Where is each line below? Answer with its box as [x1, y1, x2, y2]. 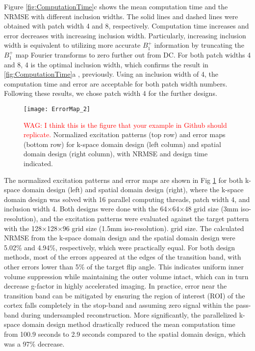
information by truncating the [154, 40, 244, 50]
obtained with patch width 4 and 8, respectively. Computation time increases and [4, 21, 249, 31]
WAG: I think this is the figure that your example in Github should [24, 119, 227, 130]
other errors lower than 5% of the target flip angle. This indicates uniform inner [4, 261, 244, 271]
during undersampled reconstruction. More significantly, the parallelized [21, 309, 237, 320]
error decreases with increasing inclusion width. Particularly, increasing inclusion [4, 30, 246, 40]
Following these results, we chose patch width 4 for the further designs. [4, 88, 217, 98]
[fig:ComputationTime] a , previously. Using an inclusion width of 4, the [4, 69, 219, 79]
